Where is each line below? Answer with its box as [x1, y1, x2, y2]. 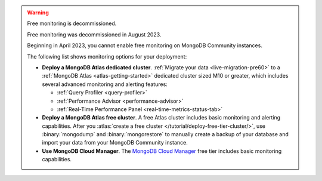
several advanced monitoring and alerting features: [42, 81, 168, 88]
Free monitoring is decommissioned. [27, 20, 117, 27]
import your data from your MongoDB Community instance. [42, 139, 188, 146]
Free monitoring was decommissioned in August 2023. [27, 30, 162, 38]
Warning [27, 9, 49, 16]
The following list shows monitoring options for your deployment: [27, 53, 187, 60]
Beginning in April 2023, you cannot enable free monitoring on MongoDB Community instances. [27, 42, 262, 49]
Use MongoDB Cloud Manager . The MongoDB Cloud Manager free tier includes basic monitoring [42, 147, 282, 155]
